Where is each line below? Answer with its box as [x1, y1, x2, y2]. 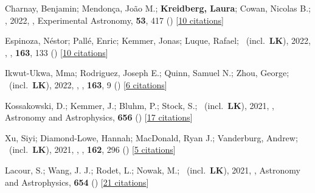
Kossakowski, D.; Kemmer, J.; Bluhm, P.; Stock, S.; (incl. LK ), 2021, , [5, 99, 274, 111]
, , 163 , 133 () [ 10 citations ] [5, 46, 108, 58]
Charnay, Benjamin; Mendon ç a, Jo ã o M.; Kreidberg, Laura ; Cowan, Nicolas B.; [5, 2, 311, 14]
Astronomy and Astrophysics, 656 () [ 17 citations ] [5, 111, 193, 124]
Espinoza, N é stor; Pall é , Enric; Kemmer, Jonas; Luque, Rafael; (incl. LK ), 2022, [5, 34, 311, 47]
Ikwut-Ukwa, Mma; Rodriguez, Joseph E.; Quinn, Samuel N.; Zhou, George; [5, 66, 289, 79]
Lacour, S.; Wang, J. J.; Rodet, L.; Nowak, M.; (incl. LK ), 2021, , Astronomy [5, 163, 300, 176]
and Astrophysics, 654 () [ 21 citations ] [5, 175, 149, 188]
